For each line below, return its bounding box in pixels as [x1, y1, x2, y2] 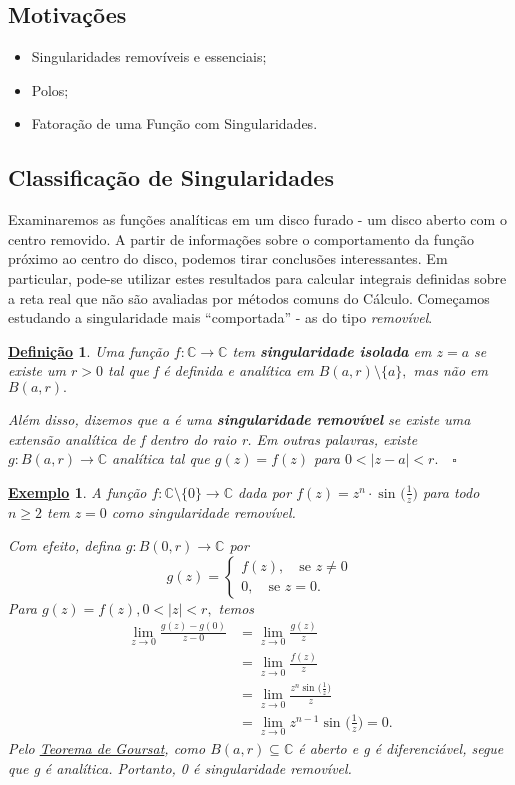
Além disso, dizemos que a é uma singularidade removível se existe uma [8, 408, 471, 429]
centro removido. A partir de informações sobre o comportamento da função [8, 228, 474, 249]
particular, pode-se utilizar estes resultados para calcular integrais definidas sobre [8, 267, 507, 288]
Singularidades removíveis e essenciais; [31, 46, 267, 67]
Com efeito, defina [8, 535, 121, 556]
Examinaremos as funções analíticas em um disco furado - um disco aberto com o [8, 209, 507, 230]
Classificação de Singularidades [8, 162, 334, 193]
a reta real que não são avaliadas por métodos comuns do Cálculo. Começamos [8, 287, 490, 308]
